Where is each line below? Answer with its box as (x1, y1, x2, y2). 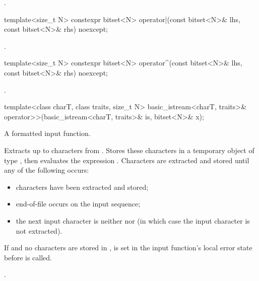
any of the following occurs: (4, 165, 89, 175)
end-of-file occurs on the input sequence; (16, 198, 141, 209)
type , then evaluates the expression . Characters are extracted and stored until (4, 155, 249, 165)
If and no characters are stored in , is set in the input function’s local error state (4, 242, 252, 253)
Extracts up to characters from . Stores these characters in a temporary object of (4, 145, 254, 155)
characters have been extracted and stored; (16, 181, 149, 192)
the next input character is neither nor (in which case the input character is (16, 215, 250, 226)
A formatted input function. (4, 128, 91, 138)
